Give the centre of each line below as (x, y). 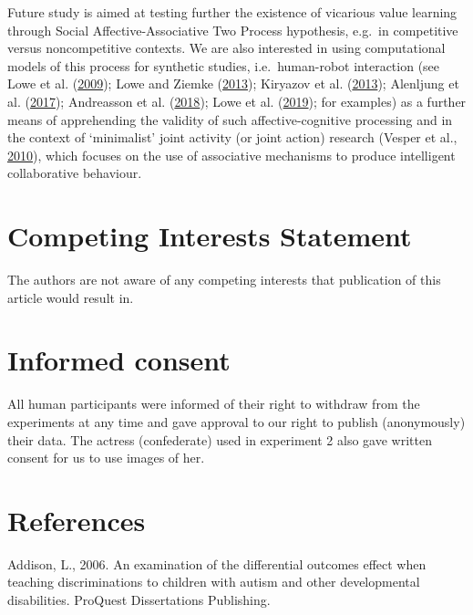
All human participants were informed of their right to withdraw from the (214, 404)
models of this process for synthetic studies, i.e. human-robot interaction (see (224, 65)
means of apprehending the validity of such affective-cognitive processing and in (230, 119)
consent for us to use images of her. (106, 458)
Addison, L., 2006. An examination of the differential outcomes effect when (217, 563)
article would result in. (71, 297)
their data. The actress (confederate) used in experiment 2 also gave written (220, 439)
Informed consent (119, 360)
